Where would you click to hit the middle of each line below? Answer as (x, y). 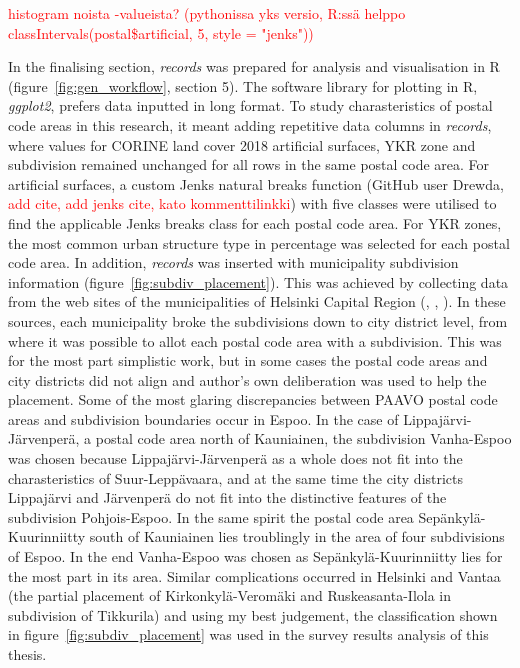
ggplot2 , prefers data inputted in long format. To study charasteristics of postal (250, 105)
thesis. (27, 654)
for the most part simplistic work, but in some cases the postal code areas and (248, 360)
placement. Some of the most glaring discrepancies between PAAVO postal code (253, 399)
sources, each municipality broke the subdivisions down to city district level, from (258, 320)
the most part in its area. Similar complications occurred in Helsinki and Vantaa (254, 575)
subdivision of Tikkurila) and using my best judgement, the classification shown (253, 614)
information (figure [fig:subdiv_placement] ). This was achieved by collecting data (258, 281)
